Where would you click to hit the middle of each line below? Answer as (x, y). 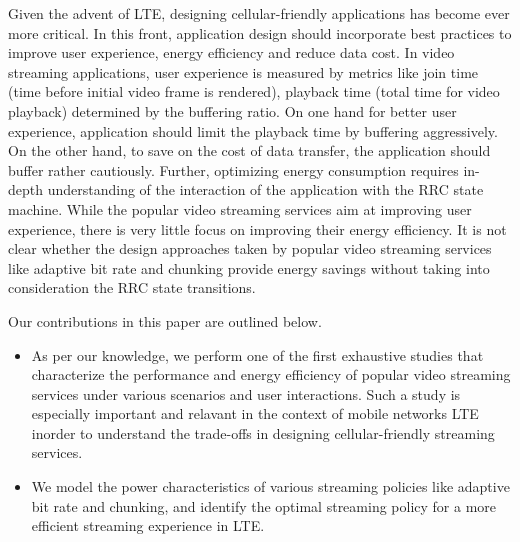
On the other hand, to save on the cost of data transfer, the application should (249, 150)
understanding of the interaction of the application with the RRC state (265, 189)
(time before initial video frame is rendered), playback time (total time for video (254, 91)
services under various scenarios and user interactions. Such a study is (246, 393)
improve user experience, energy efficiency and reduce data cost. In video (231, 52)
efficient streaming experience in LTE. (148, 525)
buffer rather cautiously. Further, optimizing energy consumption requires (233, 169)
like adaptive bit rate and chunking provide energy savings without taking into (249, 267)
